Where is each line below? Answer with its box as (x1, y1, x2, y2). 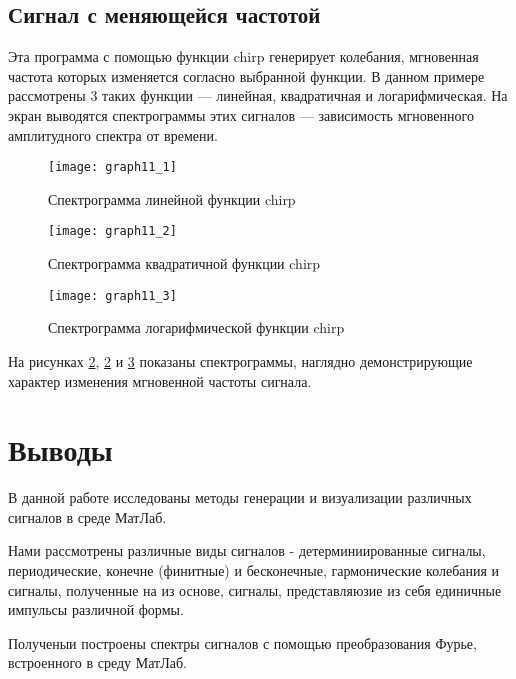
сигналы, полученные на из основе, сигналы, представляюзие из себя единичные (8, 579, 502, 600)
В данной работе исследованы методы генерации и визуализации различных (8, 487, 472, 508)
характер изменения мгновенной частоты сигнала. (8, 370, 312, 391)
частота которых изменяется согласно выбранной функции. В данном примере (8, 65, 485, 86)
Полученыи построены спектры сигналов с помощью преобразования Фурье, (8, 632, 477, 653)
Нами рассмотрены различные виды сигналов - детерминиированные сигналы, (8, 540, 486, 561)
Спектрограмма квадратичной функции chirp (48, 253, 321, 274)
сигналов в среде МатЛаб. (8, 506, 167, 527)
